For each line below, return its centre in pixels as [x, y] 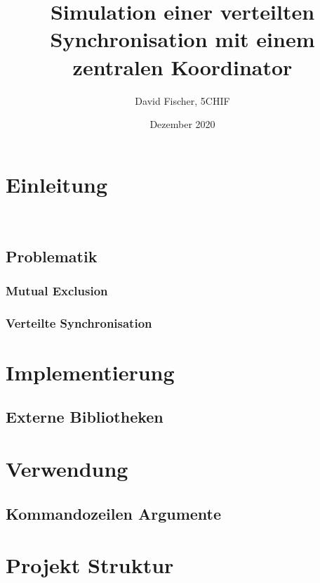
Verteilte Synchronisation [79, 322]
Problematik [52, 256]
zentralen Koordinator [182, 66]
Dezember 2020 [182, 124]
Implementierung [90, 372]
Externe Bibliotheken [85, 417]
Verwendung [67, 469]
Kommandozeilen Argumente [114, 513]
